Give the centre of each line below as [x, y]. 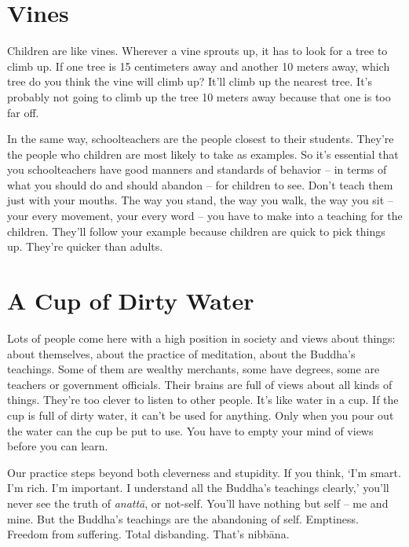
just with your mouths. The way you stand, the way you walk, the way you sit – [200, 200]
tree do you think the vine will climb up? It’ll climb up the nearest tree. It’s [190, 81]
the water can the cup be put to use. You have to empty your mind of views [190, 430]
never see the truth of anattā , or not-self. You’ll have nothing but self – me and [198, 503]
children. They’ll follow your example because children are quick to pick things [196, 231]
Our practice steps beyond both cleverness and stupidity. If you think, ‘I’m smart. [204, 472]
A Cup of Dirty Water [131, 301]
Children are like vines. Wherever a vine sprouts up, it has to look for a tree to [197, 51]
